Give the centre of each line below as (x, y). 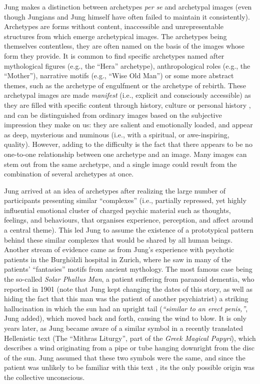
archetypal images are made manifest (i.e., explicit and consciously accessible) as (127, 95)
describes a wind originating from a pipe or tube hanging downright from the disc (129, 348)
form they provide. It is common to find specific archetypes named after (114, 55)
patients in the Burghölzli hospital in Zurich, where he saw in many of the (118, 259)
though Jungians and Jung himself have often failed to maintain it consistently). (127, 16)
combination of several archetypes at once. (69, 174)
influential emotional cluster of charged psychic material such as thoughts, (117, 210)
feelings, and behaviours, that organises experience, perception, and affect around (129, 220)
